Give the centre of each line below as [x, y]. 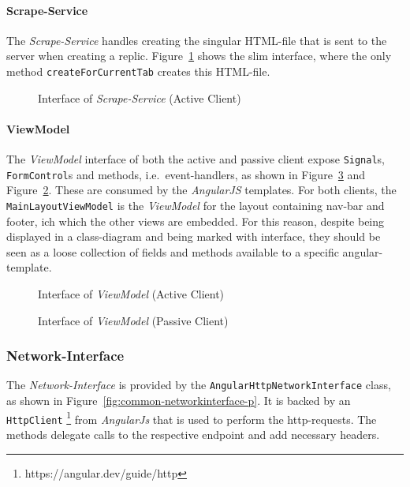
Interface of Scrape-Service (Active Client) [140, 97]
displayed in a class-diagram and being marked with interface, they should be [194, 236]
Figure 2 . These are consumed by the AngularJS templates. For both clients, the [201, 190]
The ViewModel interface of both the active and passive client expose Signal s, [196, 159]
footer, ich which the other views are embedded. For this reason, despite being [196, 221]
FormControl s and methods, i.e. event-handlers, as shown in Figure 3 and [186, 174]
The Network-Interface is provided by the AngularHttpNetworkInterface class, [199, 385]
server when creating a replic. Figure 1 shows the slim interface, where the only [199, 56]
